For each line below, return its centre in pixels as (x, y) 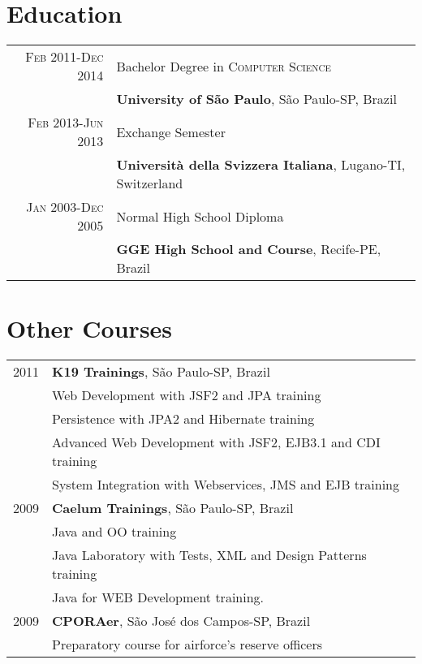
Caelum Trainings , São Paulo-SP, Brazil (173, 508)
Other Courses (90, 328)
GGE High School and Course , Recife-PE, (249, 249)
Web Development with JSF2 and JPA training (187, 395)
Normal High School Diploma (200, 216)
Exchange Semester (171, 132)
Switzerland (150, 183)
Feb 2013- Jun (66, 123)
